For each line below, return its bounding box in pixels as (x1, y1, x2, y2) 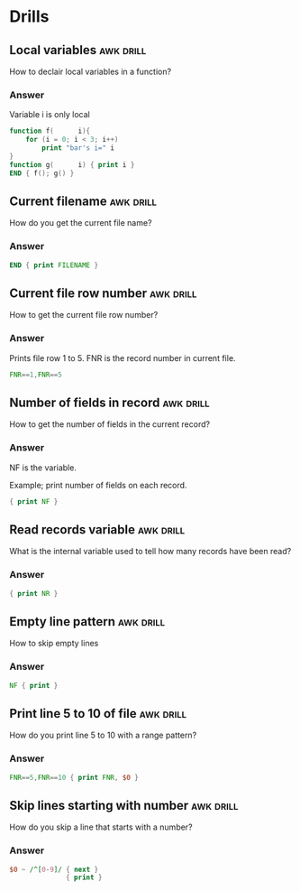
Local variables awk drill (9, 42, 147, 58)
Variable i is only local (9, 109, 90, 120)
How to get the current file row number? (9, 310, 159, 320)
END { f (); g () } (9, 169, 75, 178)
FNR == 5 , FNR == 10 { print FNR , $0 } (9, 773, 140, 782)
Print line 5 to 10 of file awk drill (9, 706, 187, 721)
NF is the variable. (9, 462, 77, 473)
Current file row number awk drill (9, 285, 197, 301)
